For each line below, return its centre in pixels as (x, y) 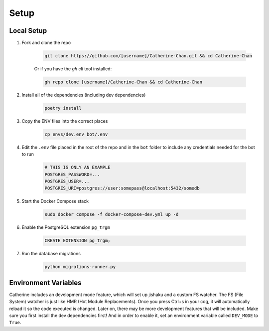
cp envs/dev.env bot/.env (76, 134)
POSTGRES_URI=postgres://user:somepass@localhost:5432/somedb (122, 188)
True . (15, 323)
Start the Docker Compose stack (55, 201)
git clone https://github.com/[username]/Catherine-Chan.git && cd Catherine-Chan (148, 56)
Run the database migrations (51, 254)
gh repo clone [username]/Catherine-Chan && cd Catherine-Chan (124, 82)
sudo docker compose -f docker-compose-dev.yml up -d (112, 215)
